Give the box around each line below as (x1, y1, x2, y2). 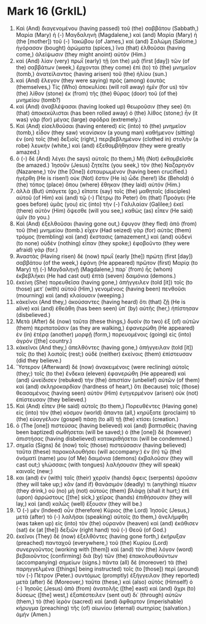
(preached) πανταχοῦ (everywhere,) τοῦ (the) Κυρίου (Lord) (15, 539, 169, 546)
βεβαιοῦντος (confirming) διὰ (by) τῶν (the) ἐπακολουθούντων (15, 552, 178, 559)
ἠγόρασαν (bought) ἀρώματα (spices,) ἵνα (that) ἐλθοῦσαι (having (15, 44, 186, 51)
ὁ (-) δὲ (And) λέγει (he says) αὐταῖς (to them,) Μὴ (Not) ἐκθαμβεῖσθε (15, 154, 194, 162)
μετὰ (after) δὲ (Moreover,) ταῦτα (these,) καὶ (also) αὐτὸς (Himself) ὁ (15, 578, 193, 585)
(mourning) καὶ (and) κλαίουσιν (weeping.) (15, 291, 124, 299)
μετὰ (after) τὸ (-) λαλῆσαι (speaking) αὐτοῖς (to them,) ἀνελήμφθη (15, 513, 189, 520)
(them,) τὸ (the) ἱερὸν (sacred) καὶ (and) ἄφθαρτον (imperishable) (15, 598, 183, 605)
